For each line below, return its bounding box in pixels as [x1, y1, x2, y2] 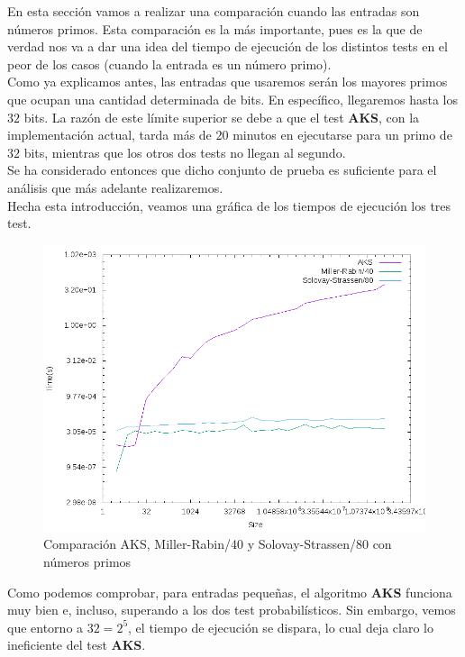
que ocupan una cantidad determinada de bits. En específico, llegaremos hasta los [7, 89, 458, 108]
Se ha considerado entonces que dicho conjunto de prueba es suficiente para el [7, 160, 437, 179]
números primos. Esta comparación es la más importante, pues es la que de [7, 19, 423, 38]
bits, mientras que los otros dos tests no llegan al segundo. [23, 142, 346, 161]
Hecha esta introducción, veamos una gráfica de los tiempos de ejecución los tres [7, 196, 451, 214]
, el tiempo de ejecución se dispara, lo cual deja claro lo [128, 617, 433, 636]
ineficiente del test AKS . [7, 635, 146, 654]
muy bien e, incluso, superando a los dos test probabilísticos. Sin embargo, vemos [7, 600, 456, 619]
